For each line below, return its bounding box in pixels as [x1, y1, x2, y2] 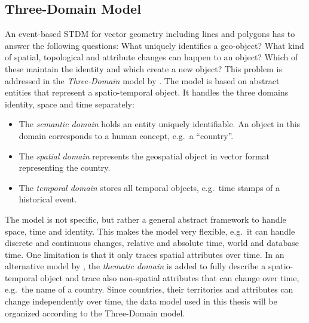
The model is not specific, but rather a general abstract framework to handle [5, 213, 286, 225]
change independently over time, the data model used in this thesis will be [5, 295, 277, 307]
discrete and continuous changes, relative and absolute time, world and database [5, 236, 299, 249]
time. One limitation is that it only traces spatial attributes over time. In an [5, 248, 284, 260]
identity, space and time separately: [5, 97, 134, 110]
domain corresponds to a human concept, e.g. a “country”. [19, 129, 234, 141]
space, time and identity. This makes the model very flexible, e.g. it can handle [5, 224, 295, 237]
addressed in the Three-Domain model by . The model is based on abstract [5, 74, 280, 87]
